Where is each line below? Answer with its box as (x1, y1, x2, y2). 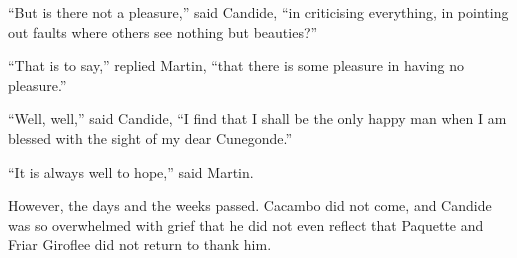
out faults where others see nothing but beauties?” (8, 21, 318, 42)
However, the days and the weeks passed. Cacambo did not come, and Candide (8, 195, 492, 216)
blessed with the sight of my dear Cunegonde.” (8, 127, 293, 148)
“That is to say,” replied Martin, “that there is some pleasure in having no (8, 55, 464, 76)
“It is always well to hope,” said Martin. (8, 161, 254, 182)
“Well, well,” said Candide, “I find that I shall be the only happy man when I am (8, 108, 507, 129)
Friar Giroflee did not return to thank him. (8, 234, 272, 255)
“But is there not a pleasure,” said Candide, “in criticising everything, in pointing (8, 2, 509, 22)
